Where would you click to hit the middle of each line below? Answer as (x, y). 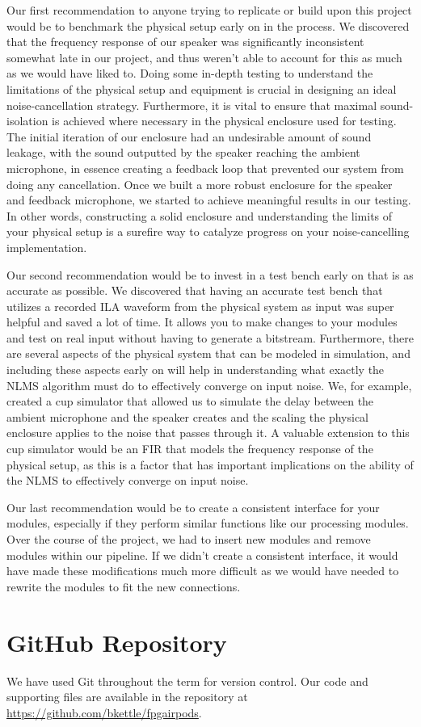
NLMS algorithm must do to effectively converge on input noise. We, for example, (209, 385)
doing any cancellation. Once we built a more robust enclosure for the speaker (200, 184)
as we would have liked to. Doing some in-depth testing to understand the (190, 73)
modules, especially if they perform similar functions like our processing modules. (208, 523)
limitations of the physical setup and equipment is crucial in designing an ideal (202, 88)
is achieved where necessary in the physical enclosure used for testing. (224, 121)
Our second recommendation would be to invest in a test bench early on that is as (210, 274)
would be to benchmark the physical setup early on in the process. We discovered (208, 25)
